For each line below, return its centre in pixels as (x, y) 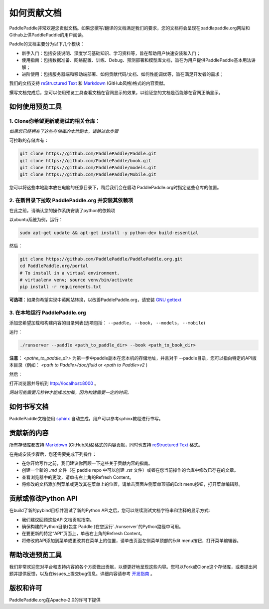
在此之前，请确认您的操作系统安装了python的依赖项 (62, 210)
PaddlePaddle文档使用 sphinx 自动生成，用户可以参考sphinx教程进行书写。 (86, 419)
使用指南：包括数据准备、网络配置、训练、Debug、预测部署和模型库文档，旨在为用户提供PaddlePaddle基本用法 (136, 60)
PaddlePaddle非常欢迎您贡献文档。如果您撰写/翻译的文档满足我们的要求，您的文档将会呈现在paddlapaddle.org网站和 (130, 28)
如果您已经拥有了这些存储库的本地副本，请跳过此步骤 (64, 131)
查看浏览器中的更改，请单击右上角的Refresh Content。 (78, 477)
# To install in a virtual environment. (69, 273)
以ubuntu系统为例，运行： (36, 219)
